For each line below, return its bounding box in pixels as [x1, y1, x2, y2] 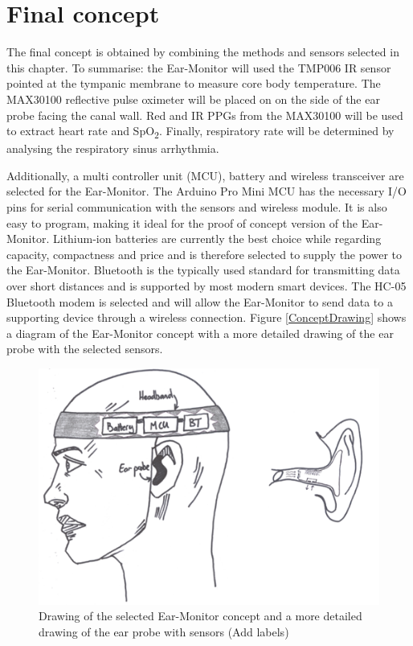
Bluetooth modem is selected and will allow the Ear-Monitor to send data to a [6, 293, 393, 310]
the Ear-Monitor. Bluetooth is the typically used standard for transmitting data [6, 261, 400, 278]
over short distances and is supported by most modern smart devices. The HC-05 [6, 277, 407, 294]
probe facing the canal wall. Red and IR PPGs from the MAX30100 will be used [6, 106, 403, 123]
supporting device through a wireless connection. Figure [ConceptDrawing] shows [6, 309, 407, 326]
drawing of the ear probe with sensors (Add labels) [39, 623, 289, 640]
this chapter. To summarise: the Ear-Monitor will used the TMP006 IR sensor [6, 59, 391, 76]
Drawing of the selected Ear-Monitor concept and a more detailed [39, 607, 362, 624]
